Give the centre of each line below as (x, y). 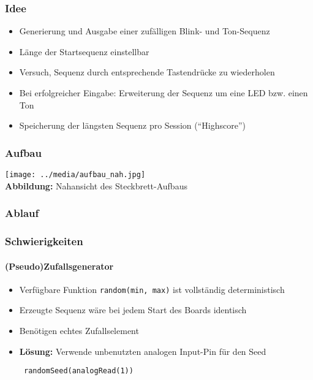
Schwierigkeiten (44, 241)
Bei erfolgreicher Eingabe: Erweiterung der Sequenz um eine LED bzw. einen (164, 93)
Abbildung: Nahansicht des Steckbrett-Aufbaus (96, 185)
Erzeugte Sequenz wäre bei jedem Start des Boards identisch (133, 310)
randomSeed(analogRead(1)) (78, 371)
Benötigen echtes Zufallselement (79, 330)
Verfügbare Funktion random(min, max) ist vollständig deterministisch (152, 289)
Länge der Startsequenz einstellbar (84, 51)
